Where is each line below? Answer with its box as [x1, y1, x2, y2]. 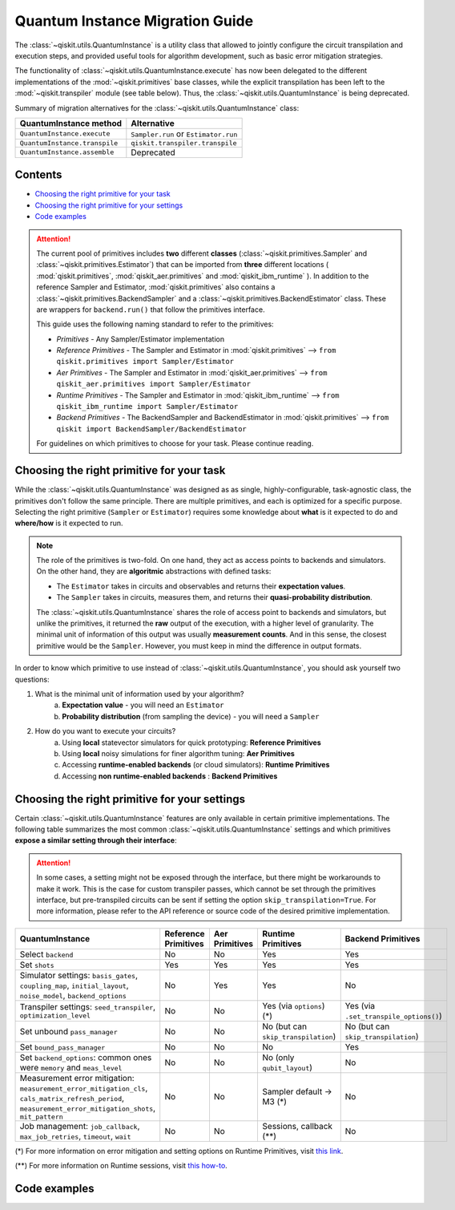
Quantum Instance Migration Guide [14, 12, 254, 30]
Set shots [19, 959, 55, 970]
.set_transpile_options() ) [344, 1010, 442, 1022]
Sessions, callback [262, 1120, 332, 1131]
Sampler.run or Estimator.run [131, 128, 238, 140]
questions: [14, 674, 50, 684]
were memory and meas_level [19, 1062, 123, 1073]
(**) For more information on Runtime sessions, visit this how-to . [14, 1161, 227, 1171]
